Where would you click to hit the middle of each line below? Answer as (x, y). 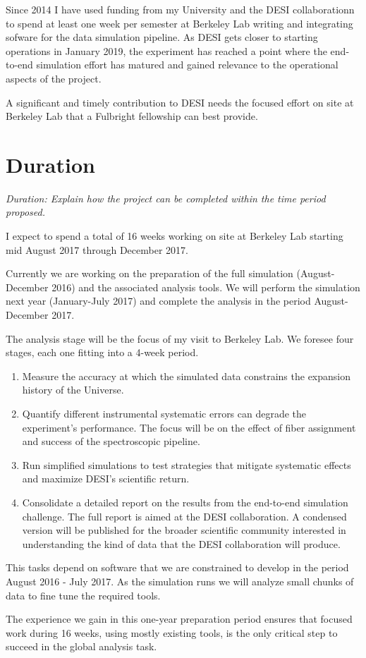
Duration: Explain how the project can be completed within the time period (166, 198)
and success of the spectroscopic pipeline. (111, 441)
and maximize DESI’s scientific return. (106, 479)
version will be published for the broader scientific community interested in (184, 530)
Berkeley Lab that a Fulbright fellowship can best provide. (132, 116)
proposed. (25, 212)
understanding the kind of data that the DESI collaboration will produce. (181, 543)
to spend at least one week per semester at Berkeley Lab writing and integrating (179, 23)
